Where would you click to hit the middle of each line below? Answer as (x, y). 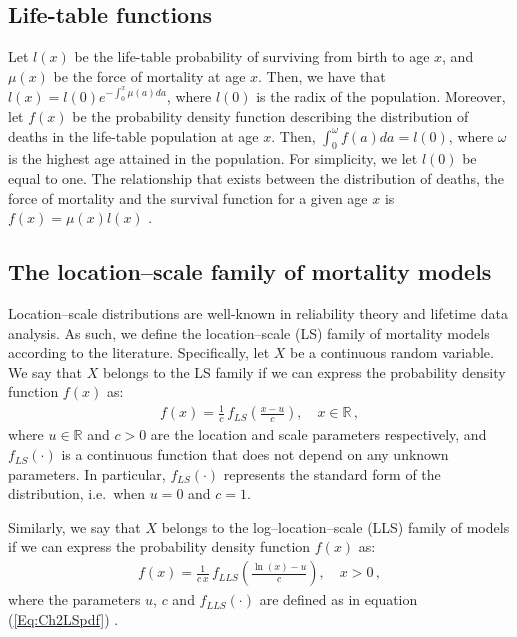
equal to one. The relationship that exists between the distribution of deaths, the (256, 177)
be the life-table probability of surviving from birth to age (252, 56)
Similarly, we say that (74, 526)
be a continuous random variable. (392, 352)
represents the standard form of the (332, 473)
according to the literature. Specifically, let (139, 352)
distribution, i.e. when (77, 493)
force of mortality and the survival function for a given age (188, 197)
